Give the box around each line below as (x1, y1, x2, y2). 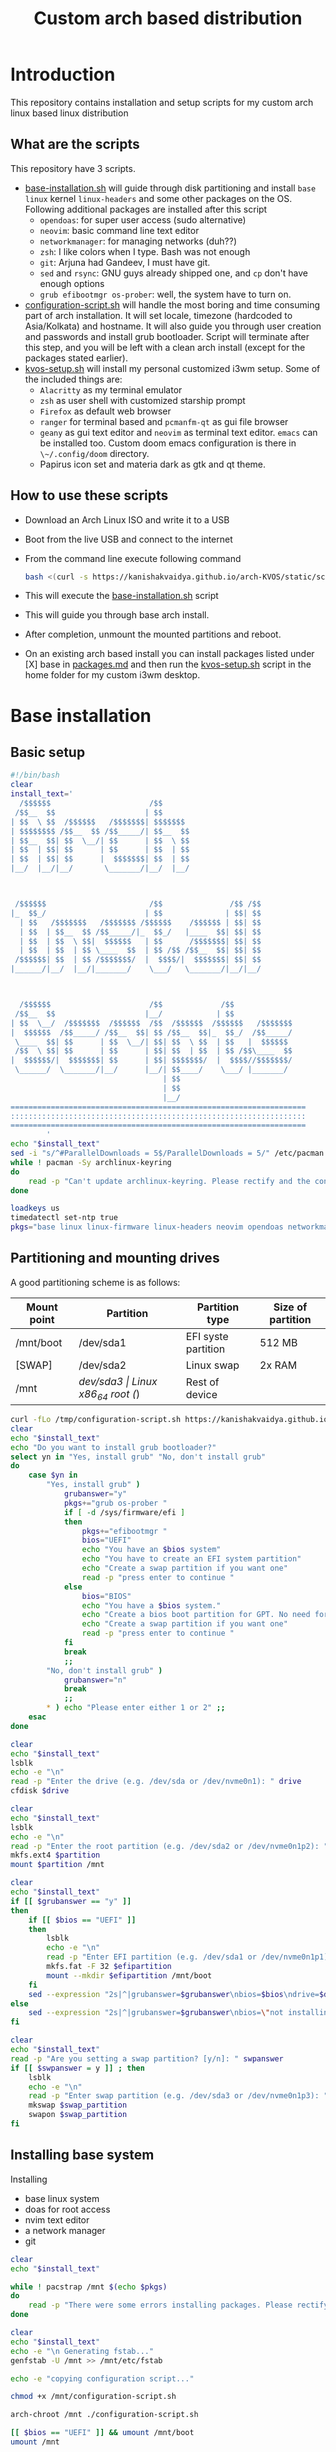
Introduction (10, 63, 116, 86)
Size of (273, 1300, 308, 1314)
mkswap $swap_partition (28, 2100, 128, 2111)
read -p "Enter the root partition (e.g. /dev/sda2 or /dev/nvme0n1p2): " (10, 1841, 329, 1851)
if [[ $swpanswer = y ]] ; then (10, 2063, 145, 2073)
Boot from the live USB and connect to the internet (24, 533, 233, 545)
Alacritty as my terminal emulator (39, 383, 183, 396)
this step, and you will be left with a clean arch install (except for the (24, 341, 306, 353)
